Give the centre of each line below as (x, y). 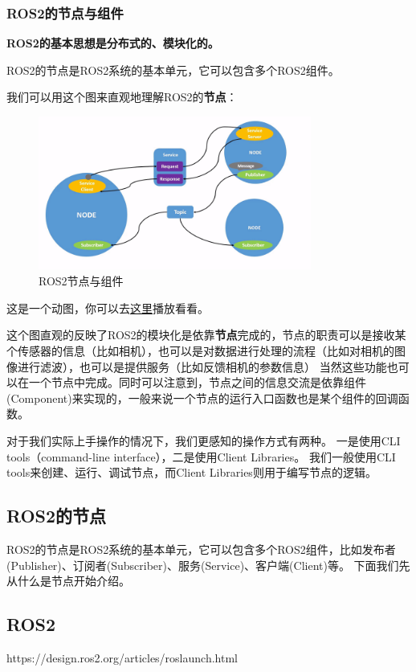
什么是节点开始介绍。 (73, 581)
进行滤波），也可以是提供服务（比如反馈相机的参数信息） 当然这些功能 (202, 366)
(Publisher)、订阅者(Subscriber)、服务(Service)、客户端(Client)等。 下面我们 (203, 565)
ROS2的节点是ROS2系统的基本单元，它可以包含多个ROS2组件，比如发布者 (201, 549)
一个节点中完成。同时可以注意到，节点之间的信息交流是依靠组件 (197, 382)
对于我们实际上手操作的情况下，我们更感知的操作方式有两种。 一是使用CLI (204, 440)
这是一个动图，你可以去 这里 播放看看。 (108, 307)
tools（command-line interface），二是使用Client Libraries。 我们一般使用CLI (201, 456)
